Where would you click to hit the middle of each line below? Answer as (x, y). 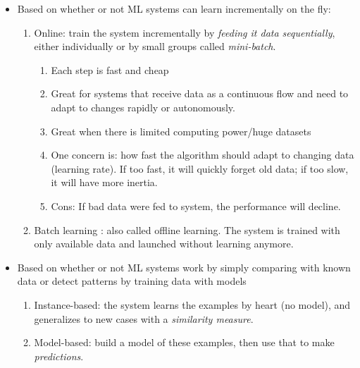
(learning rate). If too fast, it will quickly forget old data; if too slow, (200, 168)
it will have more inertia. (104, 182)
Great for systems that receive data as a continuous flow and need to (200, 93)
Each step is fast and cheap (110, 69)
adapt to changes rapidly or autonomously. (143, 107)
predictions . (59, 356)
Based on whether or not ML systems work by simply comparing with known (184, 267)
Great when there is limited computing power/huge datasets (181, 131)
